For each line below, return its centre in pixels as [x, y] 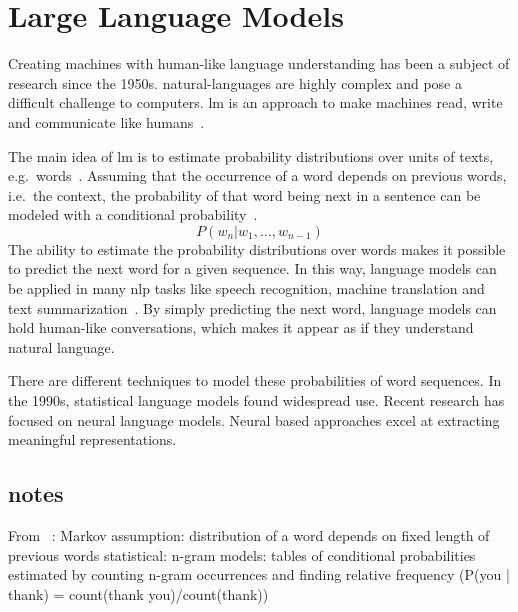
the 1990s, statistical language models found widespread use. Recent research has [256, 400]
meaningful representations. [92, 439]
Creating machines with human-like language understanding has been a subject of [259, 63]
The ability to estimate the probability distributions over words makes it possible [257, 248]
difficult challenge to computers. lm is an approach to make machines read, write [255, 102]
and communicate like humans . [106, 121]
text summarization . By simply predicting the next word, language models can [252, 307]
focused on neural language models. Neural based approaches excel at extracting [254, 419]
